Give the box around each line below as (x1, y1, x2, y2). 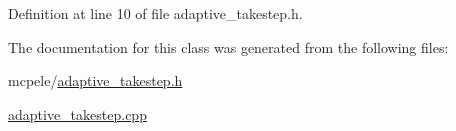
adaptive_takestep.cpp (8, 103, 147, 124)
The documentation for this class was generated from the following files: (8, 36, 449, 57)
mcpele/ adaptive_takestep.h (8, 70, 183, 91)
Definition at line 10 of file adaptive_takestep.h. (8, 3, 303, 23)
